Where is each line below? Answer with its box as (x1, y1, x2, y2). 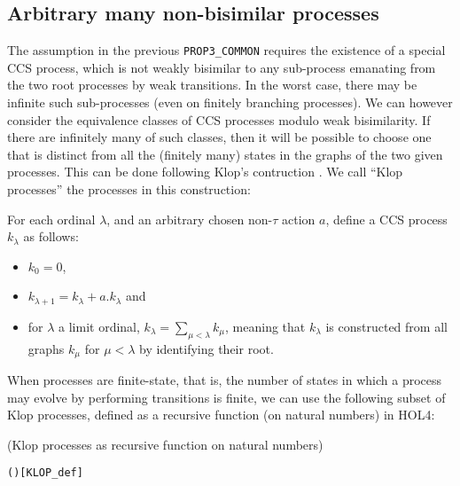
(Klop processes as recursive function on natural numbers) (7, 435, 324, 453)
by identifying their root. (139, 339, 274, 357)
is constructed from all (325, 317, 448, 335)
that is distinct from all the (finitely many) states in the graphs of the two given (7, 145, 443, 163)
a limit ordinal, (58, 317, 140, 335)
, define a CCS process (325, 209, 448, 228)
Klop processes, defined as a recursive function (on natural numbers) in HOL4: (7, 405, 435, 424)
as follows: (23, 227, 79, 246)
